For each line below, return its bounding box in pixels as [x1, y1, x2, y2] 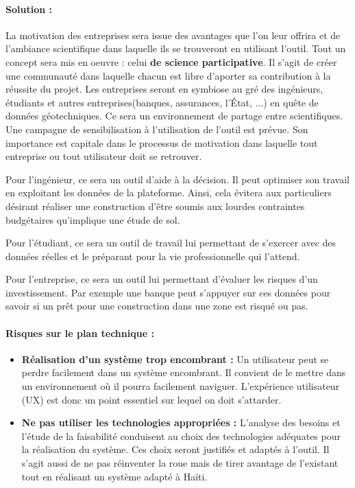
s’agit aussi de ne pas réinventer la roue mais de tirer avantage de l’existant [21, 456, 339, 470]
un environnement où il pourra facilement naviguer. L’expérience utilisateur [21, 379, 340, 393]
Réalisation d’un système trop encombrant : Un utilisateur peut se [21, 351, 329, 366]
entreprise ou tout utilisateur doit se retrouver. [5, 149, 202, 163]
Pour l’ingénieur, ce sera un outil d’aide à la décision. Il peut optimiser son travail [5, 172, 350, 186]
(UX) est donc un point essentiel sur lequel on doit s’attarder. [21, 392, 282, 406]
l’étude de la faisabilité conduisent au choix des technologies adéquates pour [21, 428, 341, 443]
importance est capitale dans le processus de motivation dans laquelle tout [5, 135, 318, 150]
